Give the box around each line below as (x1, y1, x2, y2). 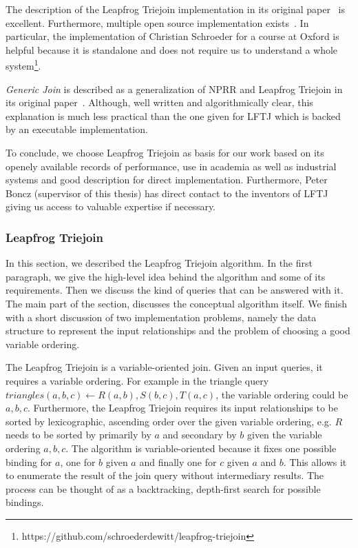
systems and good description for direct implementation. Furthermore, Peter (6, 172, 328, 187)
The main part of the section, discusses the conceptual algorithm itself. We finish (6, 296, 348, 310)
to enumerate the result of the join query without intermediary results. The (6, 468, 324, 483)
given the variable (246, 427, 322, 442)
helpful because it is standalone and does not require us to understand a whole (6, 42, 338, 57)
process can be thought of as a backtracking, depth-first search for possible (6, 481, 321, 496)
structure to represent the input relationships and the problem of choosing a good (6, 323, 350, 338)
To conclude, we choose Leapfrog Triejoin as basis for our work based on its (6, 145, 324, 159)
